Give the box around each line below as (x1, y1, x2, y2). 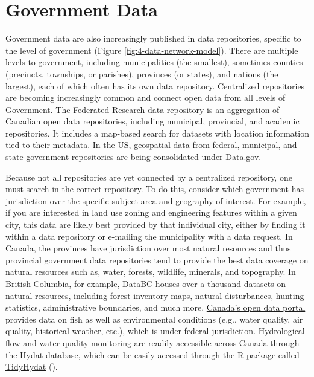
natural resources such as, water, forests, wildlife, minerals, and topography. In (5, 265, 296, 278)
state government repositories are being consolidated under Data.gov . (5, 150, 262, 163)
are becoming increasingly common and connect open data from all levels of (5, 91, 286, 104)
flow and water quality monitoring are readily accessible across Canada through (5, 336, 300, 349)
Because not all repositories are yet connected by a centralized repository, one (5, 170, 292, 183)
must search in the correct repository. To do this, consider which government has (5, 182, 304, 195)
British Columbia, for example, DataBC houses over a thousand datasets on (5, 277, 286, 289)
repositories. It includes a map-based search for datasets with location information (5, 126, 309, 139)
